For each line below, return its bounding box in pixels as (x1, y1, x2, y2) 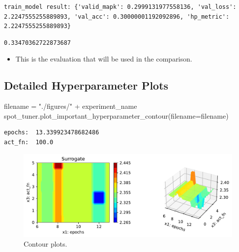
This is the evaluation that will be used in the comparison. (15, 54, 192, 64)
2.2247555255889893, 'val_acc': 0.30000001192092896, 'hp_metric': (4, 13, 230, 20)
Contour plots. (24, 239, 67, 249)
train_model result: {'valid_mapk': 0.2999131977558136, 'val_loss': (4, 3, 237, 10)
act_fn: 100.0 (4, 138, 54, 146)
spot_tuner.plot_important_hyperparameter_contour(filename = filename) (4, 110, 229, 121)
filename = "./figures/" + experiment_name (4, 101, 137, 111)
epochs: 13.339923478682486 (4, 129, 99, 136)
